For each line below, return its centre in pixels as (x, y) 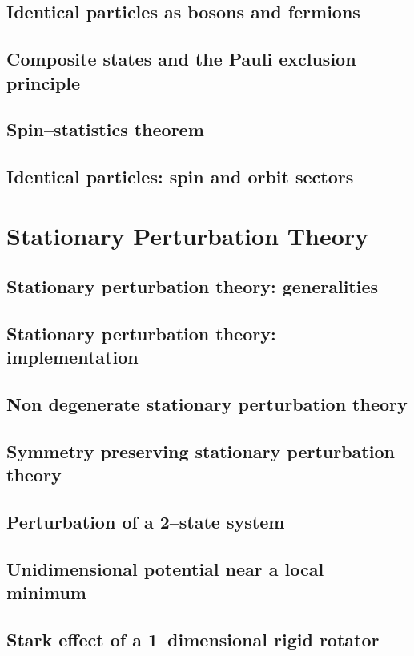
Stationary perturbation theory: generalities (193, 286)
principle (44, 82)
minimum (46, 592)
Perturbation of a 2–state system (146, 522)
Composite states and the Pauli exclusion (181, 59)
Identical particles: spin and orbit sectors (180, 177)
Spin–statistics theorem (105, 129)
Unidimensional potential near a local (165, 568)
